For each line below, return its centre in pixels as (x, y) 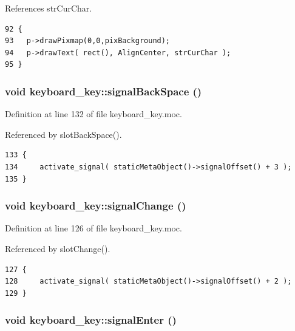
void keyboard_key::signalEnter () (91, 320)
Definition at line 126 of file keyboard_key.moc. (93, 228)
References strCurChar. (49, 8)
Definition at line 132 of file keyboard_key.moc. (93, 114)
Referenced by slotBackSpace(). (63, 134)
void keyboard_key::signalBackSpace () (103, 91)
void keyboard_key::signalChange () (96, 206)
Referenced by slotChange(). (58, 248)
